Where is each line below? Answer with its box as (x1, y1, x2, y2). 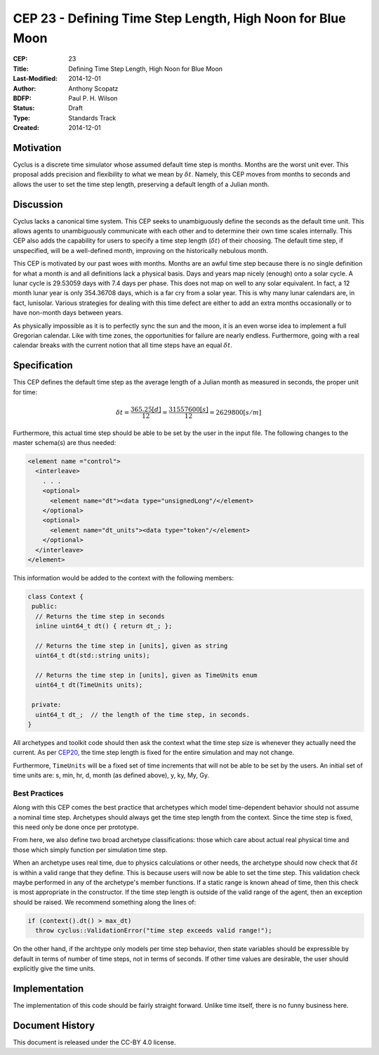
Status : (13, 104, 35, 112)
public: (32, 602, 58, 611)
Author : (13, 84, 36, 93)
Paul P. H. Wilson (68, 93, 118, 102)
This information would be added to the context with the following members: (13, 574, 234, 582)
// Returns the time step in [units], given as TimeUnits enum (35, 671, 258, 680)
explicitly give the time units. (13, 964, 95, 973)
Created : (13, 124, 40, 132)
